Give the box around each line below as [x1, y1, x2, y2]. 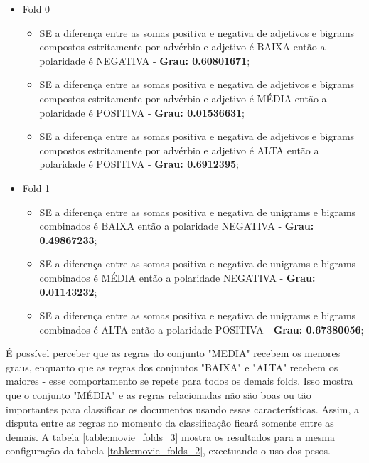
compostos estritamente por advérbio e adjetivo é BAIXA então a [39, 39, 326, 54]
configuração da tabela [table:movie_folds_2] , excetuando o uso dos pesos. [6, 443, 331, 458]
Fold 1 [22, 180, 50, 195]
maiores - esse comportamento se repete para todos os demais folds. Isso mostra [6, 373, 353, 388]
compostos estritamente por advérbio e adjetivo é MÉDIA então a [39, 90, 327, 105]
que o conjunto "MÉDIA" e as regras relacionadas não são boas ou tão [6, 388, 311, 403]
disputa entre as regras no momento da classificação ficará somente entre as [6, 415, 334, 430]
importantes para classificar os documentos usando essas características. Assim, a [6, 401, 359, 416]
